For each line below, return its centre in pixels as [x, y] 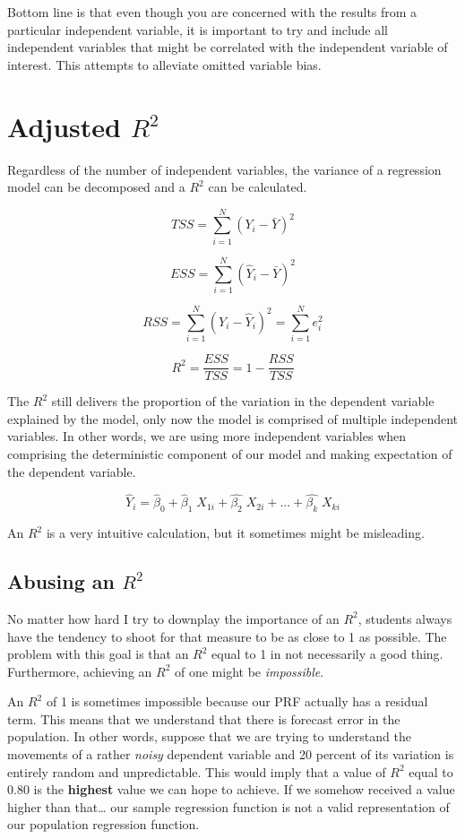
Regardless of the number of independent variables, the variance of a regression [224, 169]
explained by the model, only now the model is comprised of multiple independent [233, 418]
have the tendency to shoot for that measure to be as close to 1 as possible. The [227, 636]
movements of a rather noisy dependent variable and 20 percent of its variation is [231, 754]
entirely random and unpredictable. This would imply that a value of [197, 771]
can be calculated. [258, 187]
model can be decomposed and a [96, 187]
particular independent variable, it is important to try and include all [198, 29]
